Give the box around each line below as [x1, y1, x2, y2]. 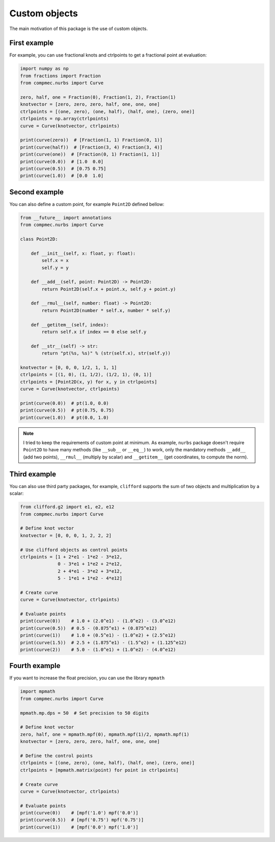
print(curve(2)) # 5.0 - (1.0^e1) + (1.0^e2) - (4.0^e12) [20, 647, 176, 652]
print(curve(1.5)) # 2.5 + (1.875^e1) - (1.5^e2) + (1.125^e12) [20, 640, 187, 645]
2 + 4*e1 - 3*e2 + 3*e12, [58, 568, 122, 574]
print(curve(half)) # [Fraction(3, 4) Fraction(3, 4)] [20, 144, 163, 150]
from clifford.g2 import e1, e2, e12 [20, 504, 115, 510]
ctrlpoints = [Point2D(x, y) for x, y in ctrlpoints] [20, 379, 157, 385]
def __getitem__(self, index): [31, 322, 109, 327]
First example [9, 39, 54, 47]
